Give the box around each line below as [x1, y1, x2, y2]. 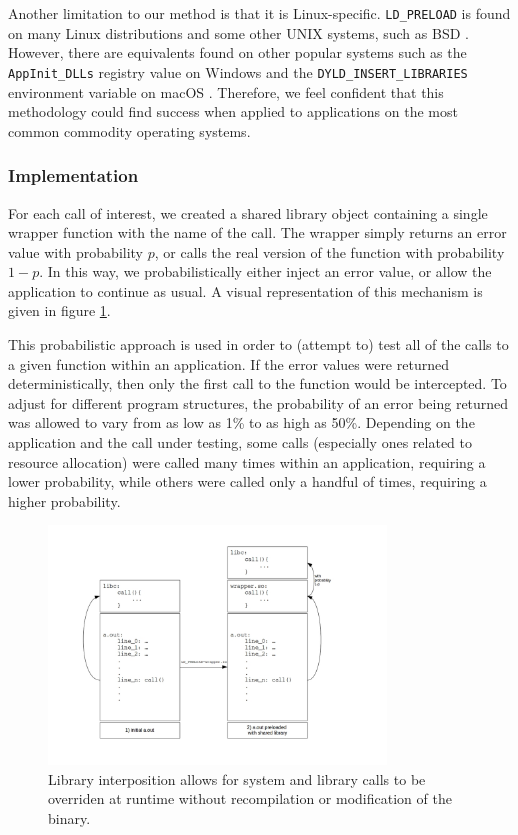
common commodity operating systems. [8, 120, 251, 141]
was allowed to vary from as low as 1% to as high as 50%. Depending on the [8, 412, 475, 433]
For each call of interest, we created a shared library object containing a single [8, 202, 488, 223]
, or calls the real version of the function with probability [154, 241, 505, 262]
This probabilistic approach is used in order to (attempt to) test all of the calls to [8, 334, 509, 355]
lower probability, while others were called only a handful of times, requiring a [8, 471, 487, 492]
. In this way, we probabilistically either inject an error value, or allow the [39, 261, 492, 282]
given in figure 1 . [8, 300, 111, 321]
